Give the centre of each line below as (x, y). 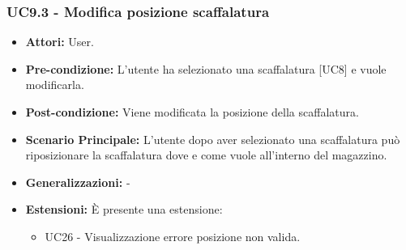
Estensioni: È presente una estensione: (124, 209)
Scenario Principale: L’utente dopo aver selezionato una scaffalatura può (213, 139)
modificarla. (55, 85)
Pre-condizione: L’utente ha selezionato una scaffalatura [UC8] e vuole (206, 68)
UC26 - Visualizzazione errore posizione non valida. (173, 236)
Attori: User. (60, 42)
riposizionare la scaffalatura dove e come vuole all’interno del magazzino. (206, 155)
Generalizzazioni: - (78, 182)
